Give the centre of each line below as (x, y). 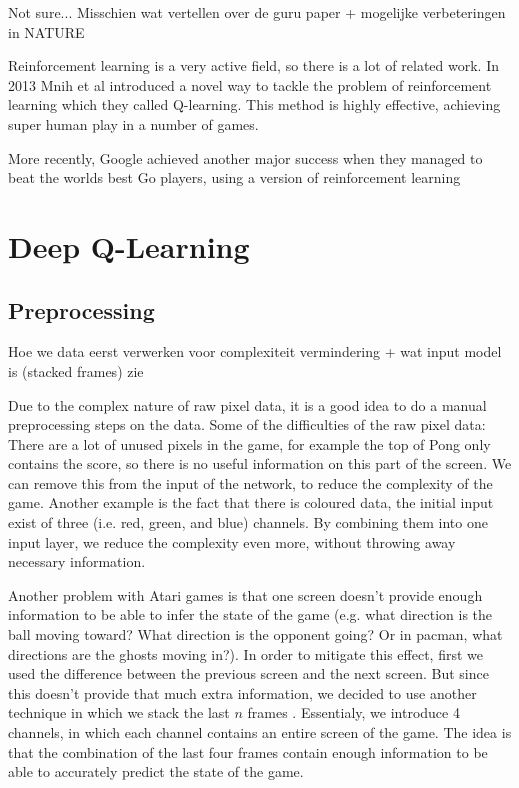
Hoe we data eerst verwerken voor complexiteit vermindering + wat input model (255, 351)
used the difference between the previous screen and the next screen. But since (248, 673)
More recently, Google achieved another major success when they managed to (245, 157)
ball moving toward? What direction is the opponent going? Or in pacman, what (255, 634)
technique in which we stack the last (119, 712)
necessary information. (77, 561)
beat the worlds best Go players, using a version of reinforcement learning (234, 177)
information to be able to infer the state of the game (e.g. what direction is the (250, 614)
